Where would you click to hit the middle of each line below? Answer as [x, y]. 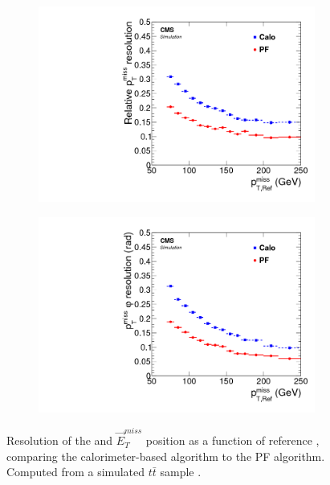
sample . [181, 472]
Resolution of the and [60, 440]
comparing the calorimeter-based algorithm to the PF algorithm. [166, 456]
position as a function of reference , [232, 440]
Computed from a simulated [76, 472]
